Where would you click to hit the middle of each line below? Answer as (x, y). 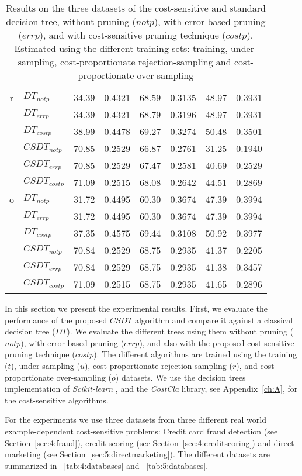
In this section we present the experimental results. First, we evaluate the (136, 308)
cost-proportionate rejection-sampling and (145, 62)
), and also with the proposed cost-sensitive (217, 342)
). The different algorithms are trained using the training (195, 354)
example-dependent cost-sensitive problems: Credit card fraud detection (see (141, 431)
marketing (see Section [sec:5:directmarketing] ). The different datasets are (137, 454)
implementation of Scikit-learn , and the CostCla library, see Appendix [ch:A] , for (151, 389)
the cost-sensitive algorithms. (57, 400)
